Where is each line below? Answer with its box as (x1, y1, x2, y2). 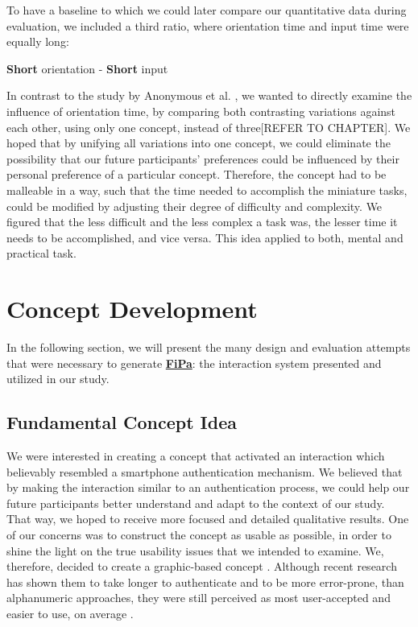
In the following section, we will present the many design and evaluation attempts (6, 339, 411, 356)
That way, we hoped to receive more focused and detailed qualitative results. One (6, 510, 409, 527)
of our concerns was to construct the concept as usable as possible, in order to (6, 526, 391, 542)
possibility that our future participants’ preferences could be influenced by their (6, 150, 399, 167)
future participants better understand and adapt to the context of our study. (6, 494, 385, 511)
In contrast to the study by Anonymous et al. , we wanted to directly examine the (6, 87, 412, 104)
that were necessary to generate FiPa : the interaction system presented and (6, 354, 382, 371)
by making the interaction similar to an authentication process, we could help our (6, 479, 410, 496)
